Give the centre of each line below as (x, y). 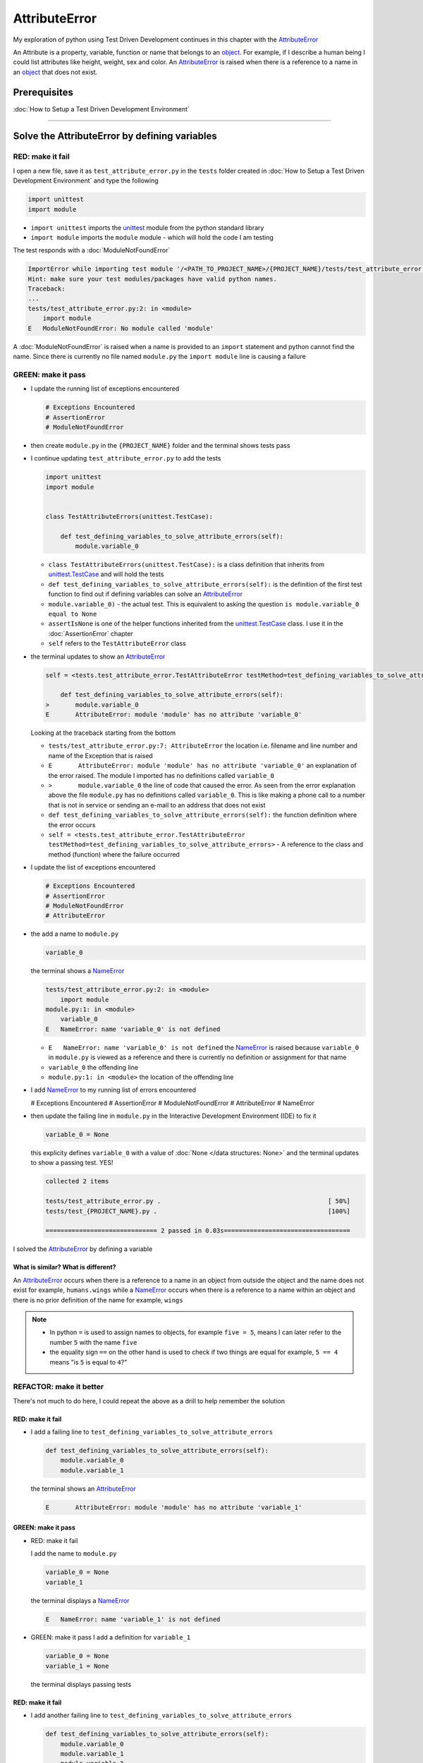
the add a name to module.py (75, 934)
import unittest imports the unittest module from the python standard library (147, 227)
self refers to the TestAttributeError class (117, 643)
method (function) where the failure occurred (114, 854)
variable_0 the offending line (93, 1067)
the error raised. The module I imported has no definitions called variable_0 (161, 775)
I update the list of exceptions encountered (93, 867)
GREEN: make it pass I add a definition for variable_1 (111, 1637)
